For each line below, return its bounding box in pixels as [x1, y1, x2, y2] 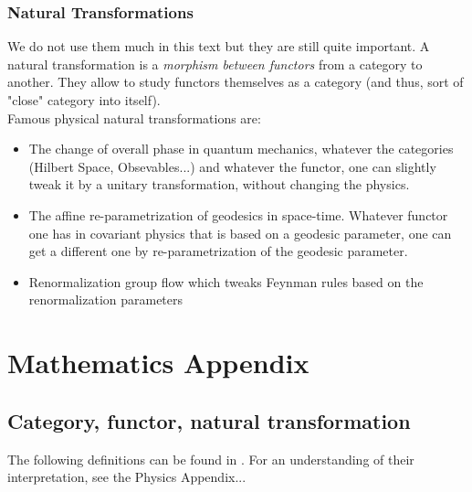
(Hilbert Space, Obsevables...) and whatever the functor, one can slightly [28, 156, 436, 176]
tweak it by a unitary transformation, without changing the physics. [28, 175, 410, 194]
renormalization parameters [28, 290, 184, 309]
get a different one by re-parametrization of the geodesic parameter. [28, 241, 408, 261]
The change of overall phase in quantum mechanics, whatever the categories [28, 139, 454, 158]
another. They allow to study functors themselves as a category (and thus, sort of [7, 72, 464, 91]
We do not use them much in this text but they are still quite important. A [7, 37, 430, 56]
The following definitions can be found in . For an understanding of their [7, 449, 414, 468]
